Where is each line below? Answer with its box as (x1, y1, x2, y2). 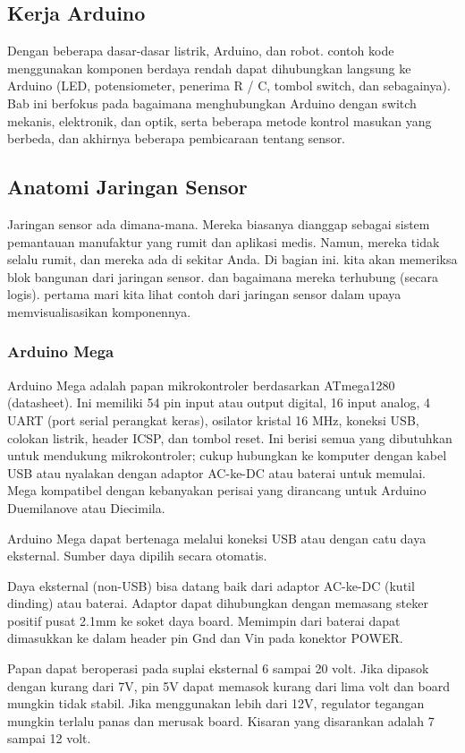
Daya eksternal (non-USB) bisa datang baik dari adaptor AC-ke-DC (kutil (7, 576, 415, 595)
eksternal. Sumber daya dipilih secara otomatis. (7, 546, 267, 565)
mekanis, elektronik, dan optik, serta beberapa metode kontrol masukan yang (7, 111, 432, 130)
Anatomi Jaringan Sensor (7, 173, 248, 201)
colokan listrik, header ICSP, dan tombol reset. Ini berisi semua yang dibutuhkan (7, 428, 452, 447)
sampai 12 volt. (7, 729, 91, 748)
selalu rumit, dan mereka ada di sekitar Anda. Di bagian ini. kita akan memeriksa (7, 250, 458, 269)
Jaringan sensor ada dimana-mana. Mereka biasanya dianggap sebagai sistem (7, 214, 430, 233)
